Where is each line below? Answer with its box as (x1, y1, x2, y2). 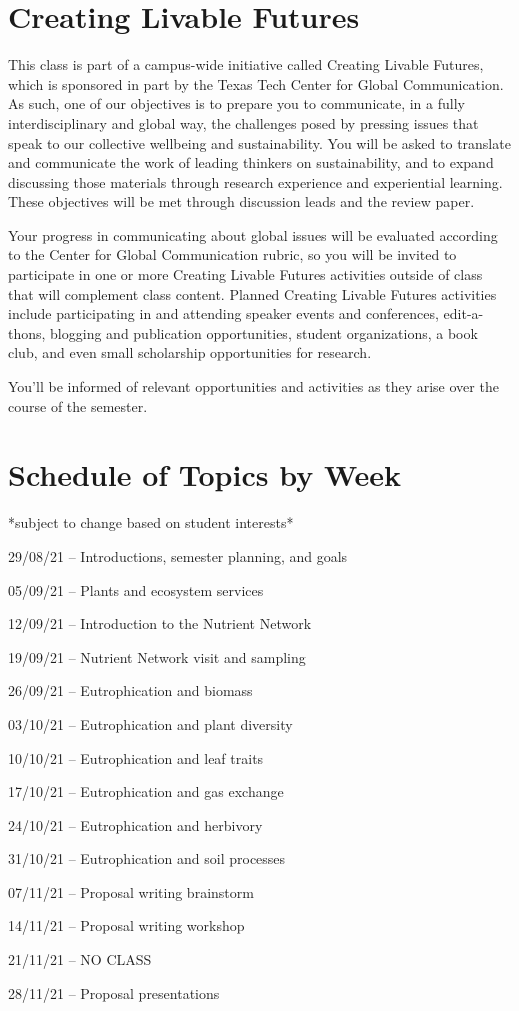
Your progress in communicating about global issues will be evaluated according (8, 224, 498, 245)
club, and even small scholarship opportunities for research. (8, 342, 372, 363)
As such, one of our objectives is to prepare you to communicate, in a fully (8, 93, 465, 114)
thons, (8, 322, 46, 343)
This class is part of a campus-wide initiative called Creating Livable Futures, (8, 54, 484, 75)
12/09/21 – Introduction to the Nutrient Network (8, 613, 312, 634)
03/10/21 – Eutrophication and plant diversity (8, 713, 293, 734)
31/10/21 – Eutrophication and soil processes (8, 848, 286, 869)
